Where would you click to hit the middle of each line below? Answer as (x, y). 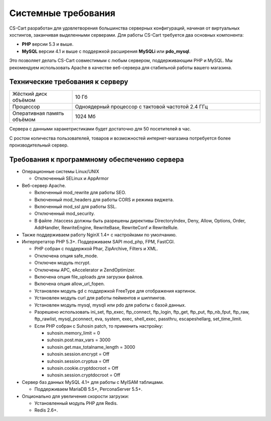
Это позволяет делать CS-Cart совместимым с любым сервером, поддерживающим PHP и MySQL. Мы (121, 61)
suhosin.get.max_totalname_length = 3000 (91, 347)
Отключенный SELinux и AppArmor (72, 179)
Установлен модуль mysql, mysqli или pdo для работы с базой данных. (110, 305)
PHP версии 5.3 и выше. (48, 44)
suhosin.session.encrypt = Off (78, 354)
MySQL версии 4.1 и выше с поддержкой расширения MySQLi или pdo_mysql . (106, 51)
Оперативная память (38, 113)
